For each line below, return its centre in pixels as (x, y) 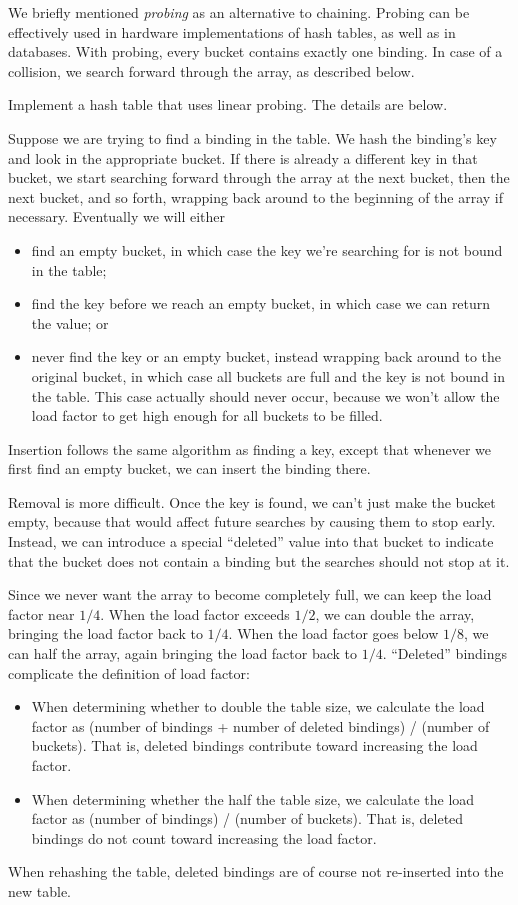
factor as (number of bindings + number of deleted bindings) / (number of (260, 725)
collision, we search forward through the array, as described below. (211, 70)
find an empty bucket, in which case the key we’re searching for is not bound (267, 249)
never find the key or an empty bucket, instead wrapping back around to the (266, 356)
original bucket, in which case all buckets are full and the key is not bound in (268, 375)
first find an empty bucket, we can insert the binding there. (189, 468)
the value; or (70, 322)
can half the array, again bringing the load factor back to (183, 653)
